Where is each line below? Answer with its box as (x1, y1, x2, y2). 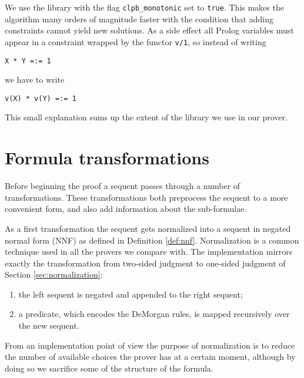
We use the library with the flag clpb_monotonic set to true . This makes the (5, 1, 284, 13)
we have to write (5, 73, 65, 86)
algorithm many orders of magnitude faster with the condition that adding (5, 12, 273, 25)
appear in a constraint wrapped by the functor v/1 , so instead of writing (5, 35, 266, 48)
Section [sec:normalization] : (5, 268, 103, 281)
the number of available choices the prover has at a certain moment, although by (5, 350, 296, 363)
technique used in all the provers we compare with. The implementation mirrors (5, 245, 293, 258)
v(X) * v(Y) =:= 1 (5, 94, 76, 103)
